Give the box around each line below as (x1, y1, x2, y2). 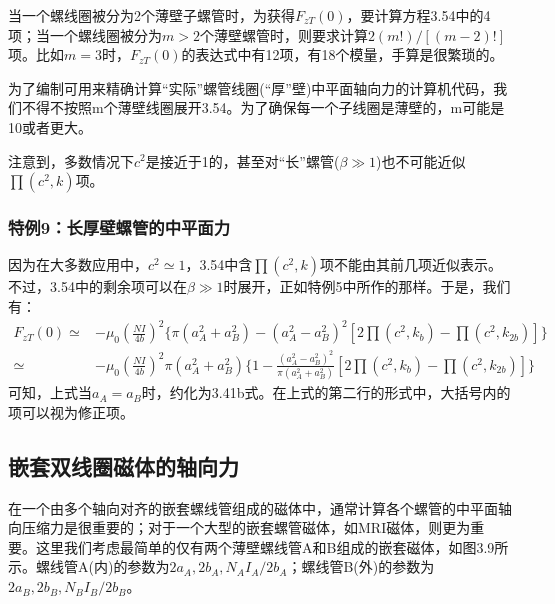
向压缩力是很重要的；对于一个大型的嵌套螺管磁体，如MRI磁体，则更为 (8, 517, 471, 538)
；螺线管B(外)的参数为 (287, 556, 435, 577)
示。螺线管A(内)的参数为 (8, 556, 170, 577)
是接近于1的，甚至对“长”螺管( (145, 150, 340, 171)
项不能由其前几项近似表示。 (319, 254, 502, 275)
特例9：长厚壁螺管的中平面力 (8, 215, 231, 240)
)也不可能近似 (376, 150, 466, 171)
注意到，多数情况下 (8, 150, 134, 171)
